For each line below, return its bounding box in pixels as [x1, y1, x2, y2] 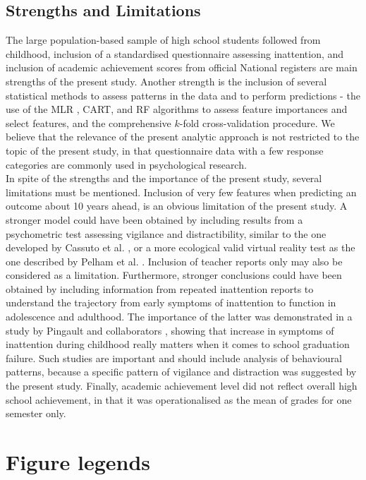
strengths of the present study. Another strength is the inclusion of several [6, 73, 327, 88]
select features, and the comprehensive [6, 115, 171, 130]
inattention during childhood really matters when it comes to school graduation [6, 337, 350, 352]
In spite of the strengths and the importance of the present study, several [6, 171, 322, 186]
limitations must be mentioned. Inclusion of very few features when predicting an [6, 184, 357, 199]
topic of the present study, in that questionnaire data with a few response [6, 143, 324, 157]
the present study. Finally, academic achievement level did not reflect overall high [6, 378, 358, 393]
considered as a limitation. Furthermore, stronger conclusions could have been [6, 268, 342, 282]
